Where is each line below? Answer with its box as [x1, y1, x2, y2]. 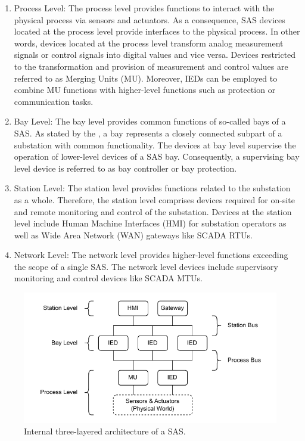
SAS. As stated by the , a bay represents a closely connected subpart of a [14, 126, 282, 139]
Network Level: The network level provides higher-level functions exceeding [14, 249, 288, 261]
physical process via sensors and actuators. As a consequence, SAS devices [14, 13, 285, 26]
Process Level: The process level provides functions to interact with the [14, 2, 275, 14]
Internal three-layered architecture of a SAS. [24, 425, 186, 437]
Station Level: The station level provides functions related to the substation [14, 182, 291, 194]
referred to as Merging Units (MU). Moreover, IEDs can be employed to [14, 72, 278, 84]
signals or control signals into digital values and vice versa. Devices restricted [14, 48, 296, 61]
